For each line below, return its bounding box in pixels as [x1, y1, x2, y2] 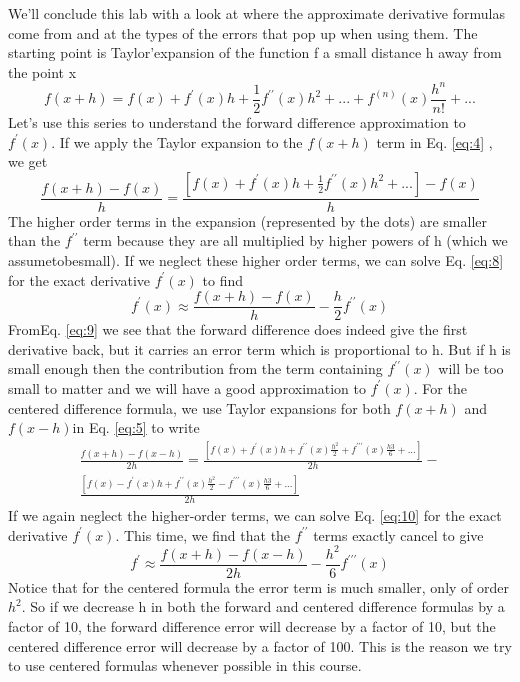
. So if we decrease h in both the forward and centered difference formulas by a [21, 596, 505, 617]
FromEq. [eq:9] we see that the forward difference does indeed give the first [8, 319, 468, 340]
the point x [8, 61, 77, 82]
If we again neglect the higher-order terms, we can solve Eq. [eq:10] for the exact [8, 505, 502, 526]
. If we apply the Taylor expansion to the [51, 131, 303, 152]
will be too [438, 358, 504, 379]
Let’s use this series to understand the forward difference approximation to [8, 111, 466, 132]
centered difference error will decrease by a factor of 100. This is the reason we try [8, 635, 512, 656]
